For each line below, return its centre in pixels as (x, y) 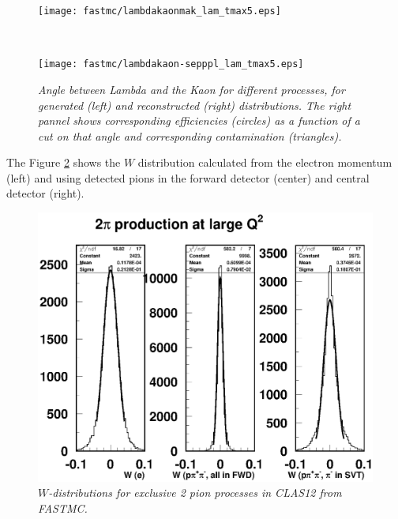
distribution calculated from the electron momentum (265, 162)
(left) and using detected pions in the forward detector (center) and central (188, 177)
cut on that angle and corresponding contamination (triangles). (190, 135)
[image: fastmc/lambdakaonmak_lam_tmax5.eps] (160, 11)
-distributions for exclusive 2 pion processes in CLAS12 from (195, 493)
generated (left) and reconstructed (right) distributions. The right (195, 105)
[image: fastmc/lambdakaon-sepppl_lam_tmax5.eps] (171, 64)
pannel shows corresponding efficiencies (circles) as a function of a (199, 120)
